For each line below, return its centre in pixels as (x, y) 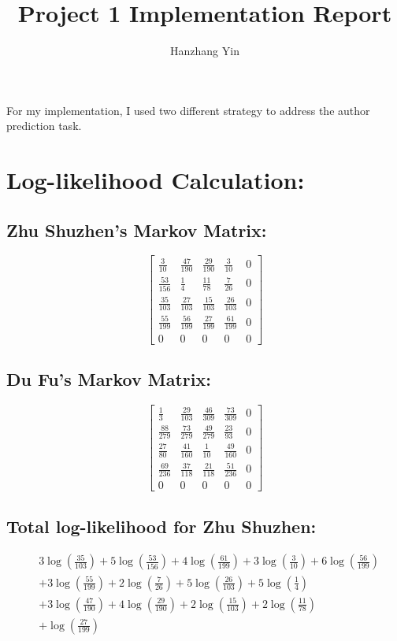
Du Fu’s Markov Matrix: (109, 378)
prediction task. (44, 126)
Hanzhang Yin (205, 51)
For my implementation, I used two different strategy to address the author (188, 110)
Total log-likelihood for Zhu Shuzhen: (161, 526)
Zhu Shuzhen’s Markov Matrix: (137, 230)
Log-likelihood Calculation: (156, 180)
